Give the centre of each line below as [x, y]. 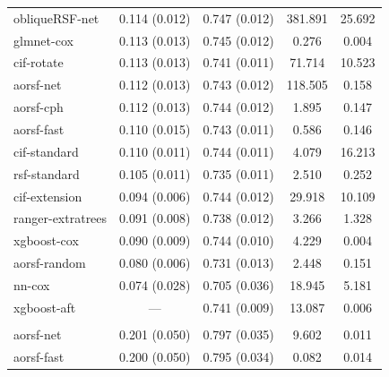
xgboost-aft [45, 307]
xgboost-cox [46, 240]
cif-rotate [39, 62]
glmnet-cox [43, 40]
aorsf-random [50, 263]
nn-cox [32, 284]
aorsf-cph [39, 107]
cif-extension [48, 196]
